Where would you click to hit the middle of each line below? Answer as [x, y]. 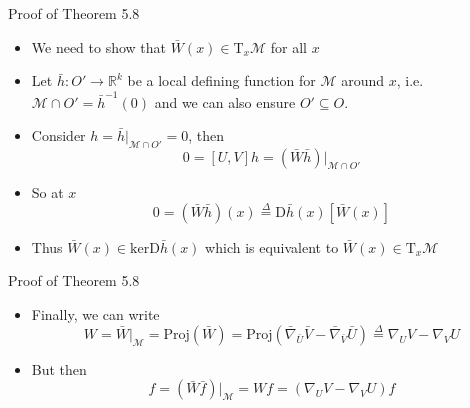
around [363, 80]
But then [59, 368]
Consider [58, 135]
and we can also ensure [225, 101]
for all [288, 46]
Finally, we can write [95, 313]
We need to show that [99, 46]
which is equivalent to [272, 246]
